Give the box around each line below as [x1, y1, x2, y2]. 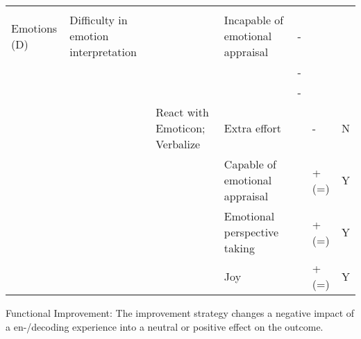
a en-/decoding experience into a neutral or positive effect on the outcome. [6, 319, 324, 333]
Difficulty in [69, 12, 128, 28]
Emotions [11, 19, 58, 36]
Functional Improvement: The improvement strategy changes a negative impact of [6, 306, 355, 320]
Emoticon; [156, 120, 205, 136]
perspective [224, 224, 279, 240]
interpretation [69, 44, 137, 60]
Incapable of [224, 12, 284, 28]
